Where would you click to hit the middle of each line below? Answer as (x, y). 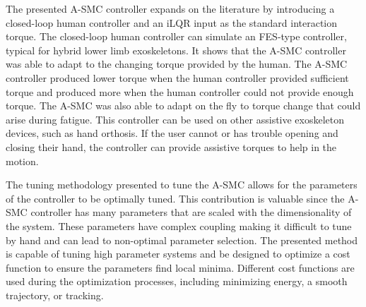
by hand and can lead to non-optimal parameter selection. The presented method (182, 240)
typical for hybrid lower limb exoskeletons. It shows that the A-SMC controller (176, 50)
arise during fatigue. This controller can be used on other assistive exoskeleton (175, 119)
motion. (22, 161)
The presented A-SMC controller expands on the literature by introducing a (170, 8)
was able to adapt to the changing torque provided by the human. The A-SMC (177, 64)
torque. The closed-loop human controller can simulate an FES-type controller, (176, 36)
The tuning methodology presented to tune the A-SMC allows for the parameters (182, 185)
